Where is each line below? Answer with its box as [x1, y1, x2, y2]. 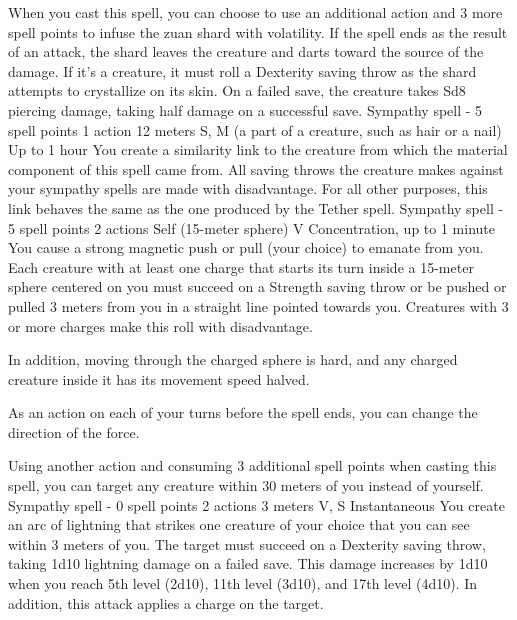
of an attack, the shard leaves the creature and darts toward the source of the [8, 41, 484, 62]
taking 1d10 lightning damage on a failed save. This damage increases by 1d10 [8, 553, 488, 574]
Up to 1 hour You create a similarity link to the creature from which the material [8, 139, 508, 160]
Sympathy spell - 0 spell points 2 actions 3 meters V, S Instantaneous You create [8, 494, 505, 515]
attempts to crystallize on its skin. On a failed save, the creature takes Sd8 [8, 80, 466, 101]
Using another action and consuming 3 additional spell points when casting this [8, 455, 497, 476]
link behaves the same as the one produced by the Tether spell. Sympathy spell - [8, 197, 504, 218]
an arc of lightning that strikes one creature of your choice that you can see [8, 514, 470, 535]
